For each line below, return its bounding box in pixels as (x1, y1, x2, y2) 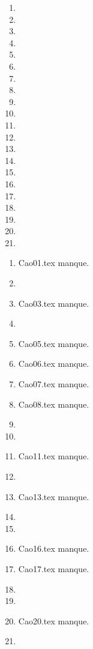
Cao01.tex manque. (18, 256, 89, 269)
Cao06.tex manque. (18, 357, 89, 370)
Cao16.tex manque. (18, 542, 89, 555)
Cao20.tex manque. (18, 614, 89, 627)
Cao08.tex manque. (18, 397, 89, 410)
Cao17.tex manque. (18, 562, 89, 575)
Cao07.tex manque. (18, 378, 89, 390)
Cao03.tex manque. (18, 297, 89, 309)
